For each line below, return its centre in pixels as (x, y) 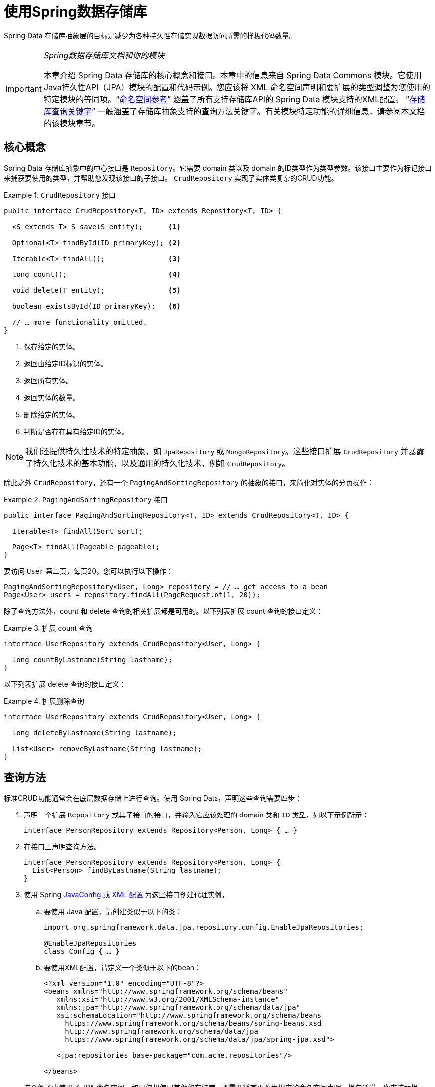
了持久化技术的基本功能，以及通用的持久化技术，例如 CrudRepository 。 (158, 463)
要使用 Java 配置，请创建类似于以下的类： (113, 912)
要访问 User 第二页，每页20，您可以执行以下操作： (89, 571)
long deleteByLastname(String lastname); (94, 732)
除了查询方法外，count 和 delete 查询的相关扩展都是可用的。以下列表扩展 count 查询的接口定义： (164, 611)
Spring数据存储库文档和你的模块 (104, 55)
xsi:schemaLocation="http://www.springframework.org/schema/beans (189, 1015)
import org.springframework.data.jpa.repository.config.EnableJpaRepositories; (204, 928)
